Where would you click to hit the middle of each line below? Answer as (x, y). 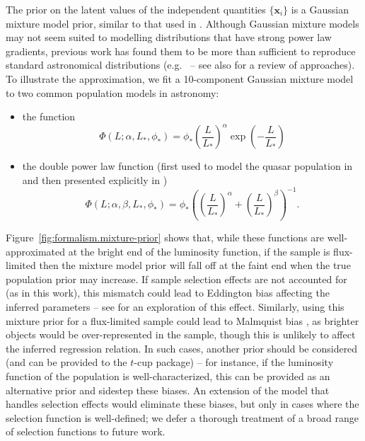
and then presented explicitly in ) (95, 179)
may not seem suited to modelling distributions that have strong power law (169, 37)
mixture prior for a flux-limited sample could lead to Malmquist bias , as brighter (182, 320)
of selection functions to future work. (86, 431)
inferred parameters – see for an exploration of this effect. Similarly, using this (175, 306)
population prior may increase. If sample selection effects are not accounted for (176, 279)
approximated (36, 251)
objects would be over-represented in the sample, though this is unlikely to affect (181, 334)
